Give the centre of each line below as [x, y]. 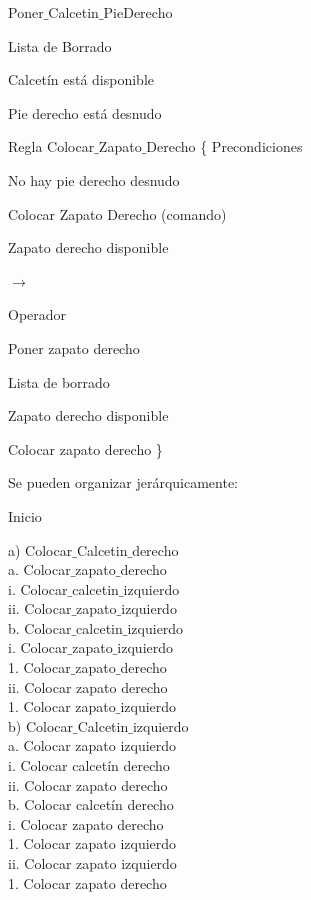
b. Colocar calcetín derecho [91, 804]
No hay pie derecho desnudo [94, 179]
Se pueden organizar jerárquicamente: [123, 482]
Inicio [25, 515]
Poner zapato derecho [74, 347]
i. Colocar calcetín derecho [89, 765]
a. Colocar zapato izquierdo [92, 745]
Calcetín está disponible [81, 79]
